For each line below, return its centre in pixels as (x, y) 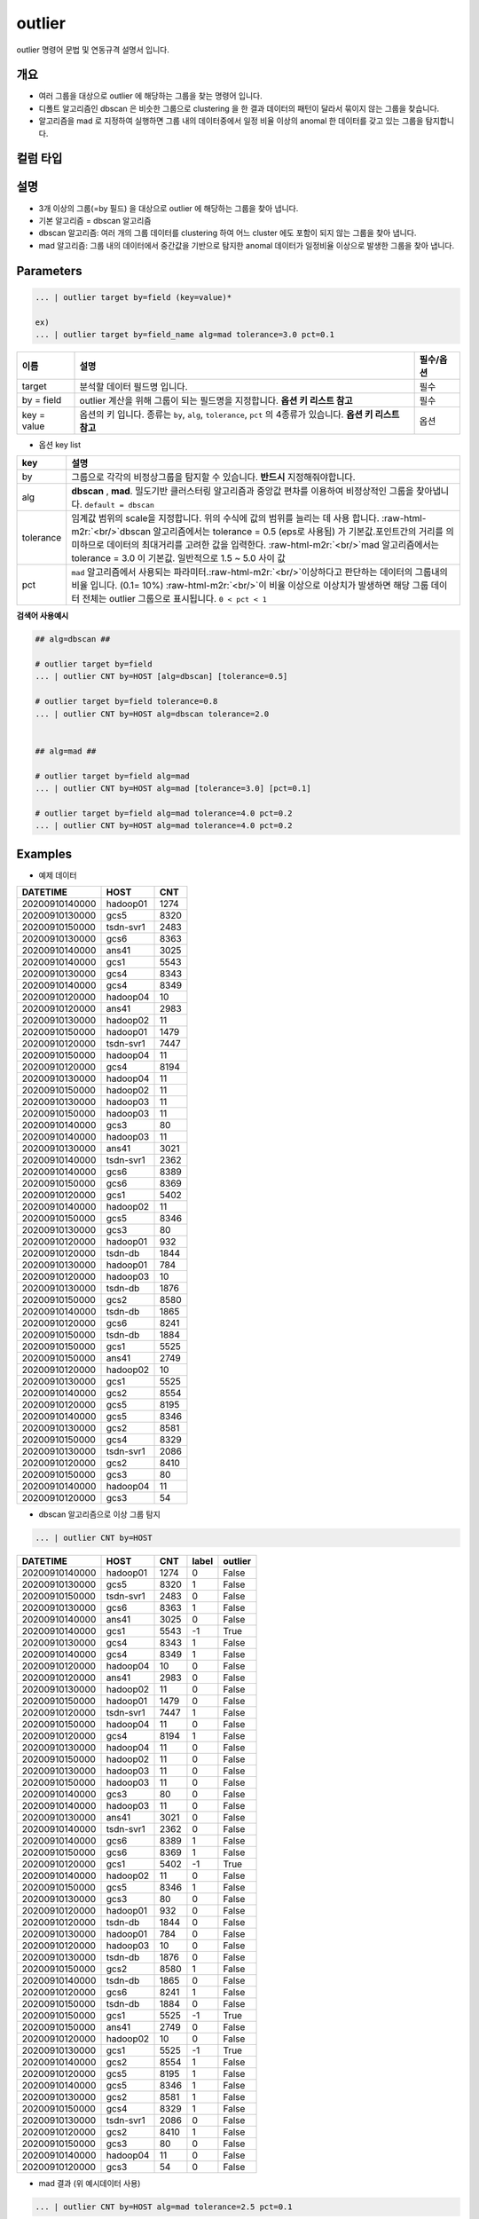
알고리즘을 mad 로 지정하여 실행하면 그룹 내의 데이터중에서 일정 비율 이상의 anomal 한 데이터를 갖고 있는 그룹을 (231, 121)
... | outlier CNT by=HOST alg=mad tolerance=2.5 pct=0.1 (164, 2207)
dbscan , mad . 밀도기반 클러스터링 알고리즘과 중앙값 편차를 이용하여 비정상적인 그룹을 (243, 491)
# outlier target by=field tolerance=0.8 (126, 702)
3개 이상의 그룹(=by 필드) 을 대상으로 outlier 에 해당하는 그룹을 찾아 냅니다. (169, 208)
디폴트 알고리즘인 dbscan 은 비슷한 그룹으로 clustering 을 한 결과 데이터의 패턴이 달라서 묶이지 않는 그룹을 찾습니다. (239, 108)
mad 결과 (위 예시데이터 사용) (90, 2183)
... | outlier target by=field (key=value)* (133, 297)
